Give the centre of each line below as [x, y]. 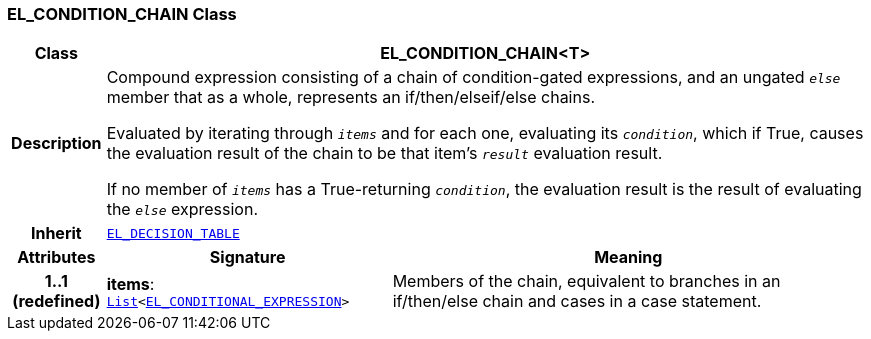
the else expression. [182, 209]
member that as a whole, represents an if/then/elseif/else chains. [350, 97]
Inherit [56, 233]
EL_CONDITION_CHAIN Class [122, 14]
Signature [247, 257]
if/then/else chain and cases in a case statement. [577, 301]
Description [56, 143]
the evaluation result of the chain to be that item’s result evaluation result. [384, 153]
